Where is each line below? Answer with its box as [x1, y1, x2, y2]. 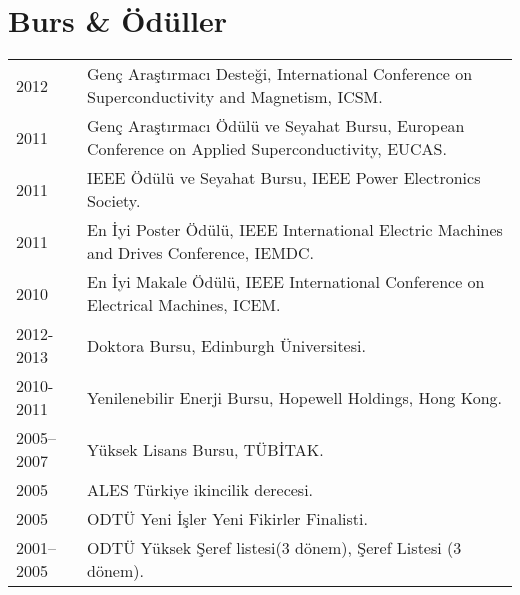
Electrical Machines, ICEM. [86, 293, 281, 317]
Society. [86, 189, 141, 213]
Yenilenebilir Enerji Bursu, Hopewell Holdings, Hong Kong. [86, 385, 503, 409]
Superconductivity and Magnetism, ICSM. [86, 85, 383, 109]
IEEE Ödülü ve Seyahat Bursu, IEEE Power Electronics [86, 166, 481, 190]
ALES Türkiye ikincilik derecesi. [86, 478, 314, 502]
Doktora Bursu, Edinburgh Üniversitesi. [86, 333, 366, 357]
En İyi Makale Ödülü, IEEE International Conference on [86, 270, 485, 294]
